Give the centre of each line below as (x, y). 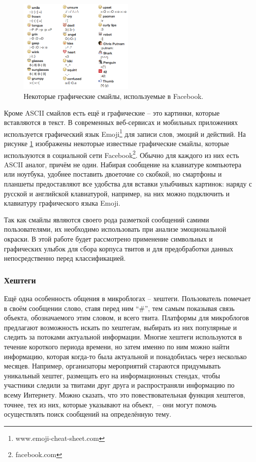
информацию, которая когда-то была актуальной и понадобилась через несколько (126, 356)
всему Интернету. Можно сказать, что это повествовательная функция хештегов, (125, 394)
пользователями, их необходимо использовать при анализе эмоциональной (115, 229)
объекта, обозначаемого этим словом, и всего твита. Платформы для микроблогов (127, 318)
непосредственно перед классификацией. (65, 258)
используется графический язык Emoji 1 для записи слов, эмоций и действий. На (125, 133)
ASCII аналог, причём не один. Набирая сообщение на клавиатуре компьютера (123, 164)
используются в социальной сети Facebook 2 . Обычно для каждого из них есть (122, 154)
